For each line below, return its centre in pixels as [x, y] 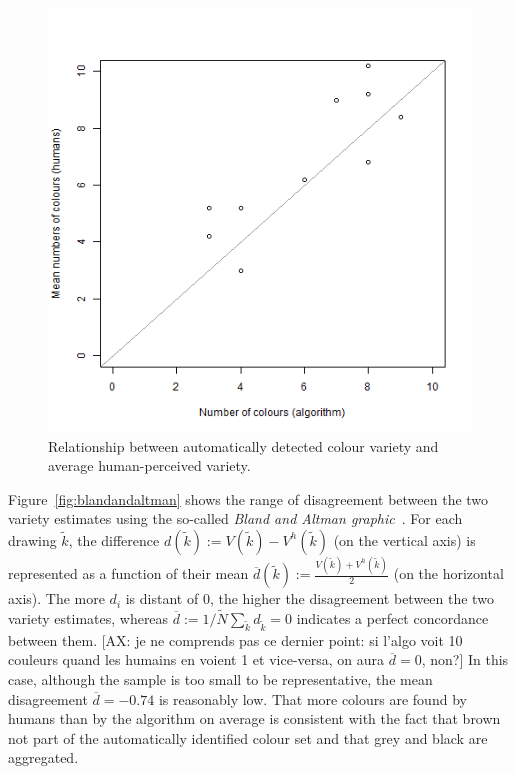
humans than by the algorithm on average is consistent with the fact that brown [254, 718]
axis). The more [56, 598]
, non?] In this [465, 659]
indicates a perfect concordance [392, 618]
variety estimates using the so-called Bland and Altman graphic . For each [235, 518]
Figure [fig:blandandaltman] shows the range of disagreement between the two [248, 498]
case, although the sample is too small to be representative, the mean [220, 679]
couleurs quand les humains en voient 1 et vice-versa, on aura [196, 659]
